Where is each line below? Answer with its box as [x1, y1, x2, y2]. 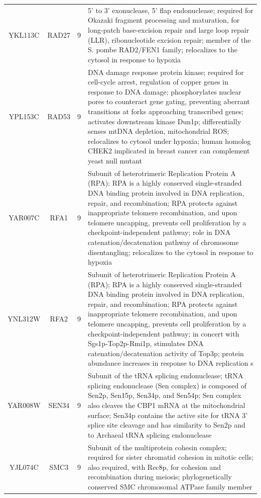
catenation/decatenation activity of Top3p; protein [88, 348, 244, 358]
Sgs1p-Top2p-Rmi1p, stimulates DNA [88, 338, 204, 349]
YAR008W [8, 399, 41, 410]
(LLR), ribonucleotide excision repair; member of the [88, 34, 251, 45]
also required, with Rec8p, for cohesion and [88, 461, 221, 472]
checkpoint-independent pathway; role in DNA [88, 227, 231, 237]
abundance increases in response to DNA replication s [88, 358, 253, 368]
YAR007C [9, 212, 40, 222]
